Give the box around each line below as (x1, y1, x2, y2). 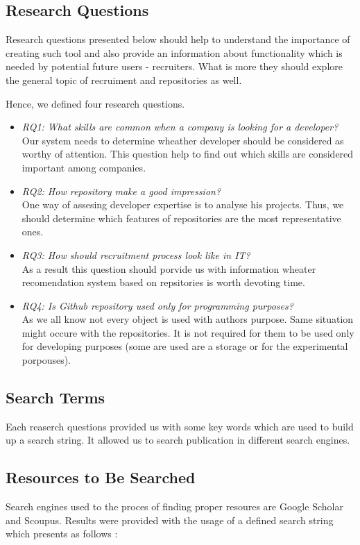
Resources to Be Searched (6, 467, 196, 488)
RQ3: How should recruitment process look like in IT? (22, 247, 250, 262)
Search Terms (6, 387, 105, 408)
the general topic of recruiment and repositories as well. (6, 72, 242, 87)
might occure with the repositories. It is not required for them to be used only (22, 325, 354, 339)
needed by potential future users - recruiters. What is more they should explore (6, 59, 343, 74)
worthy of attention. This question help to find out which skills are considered (22, 146, 354, 161)
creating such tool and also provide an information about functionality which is (6, 45, 343, 60)
